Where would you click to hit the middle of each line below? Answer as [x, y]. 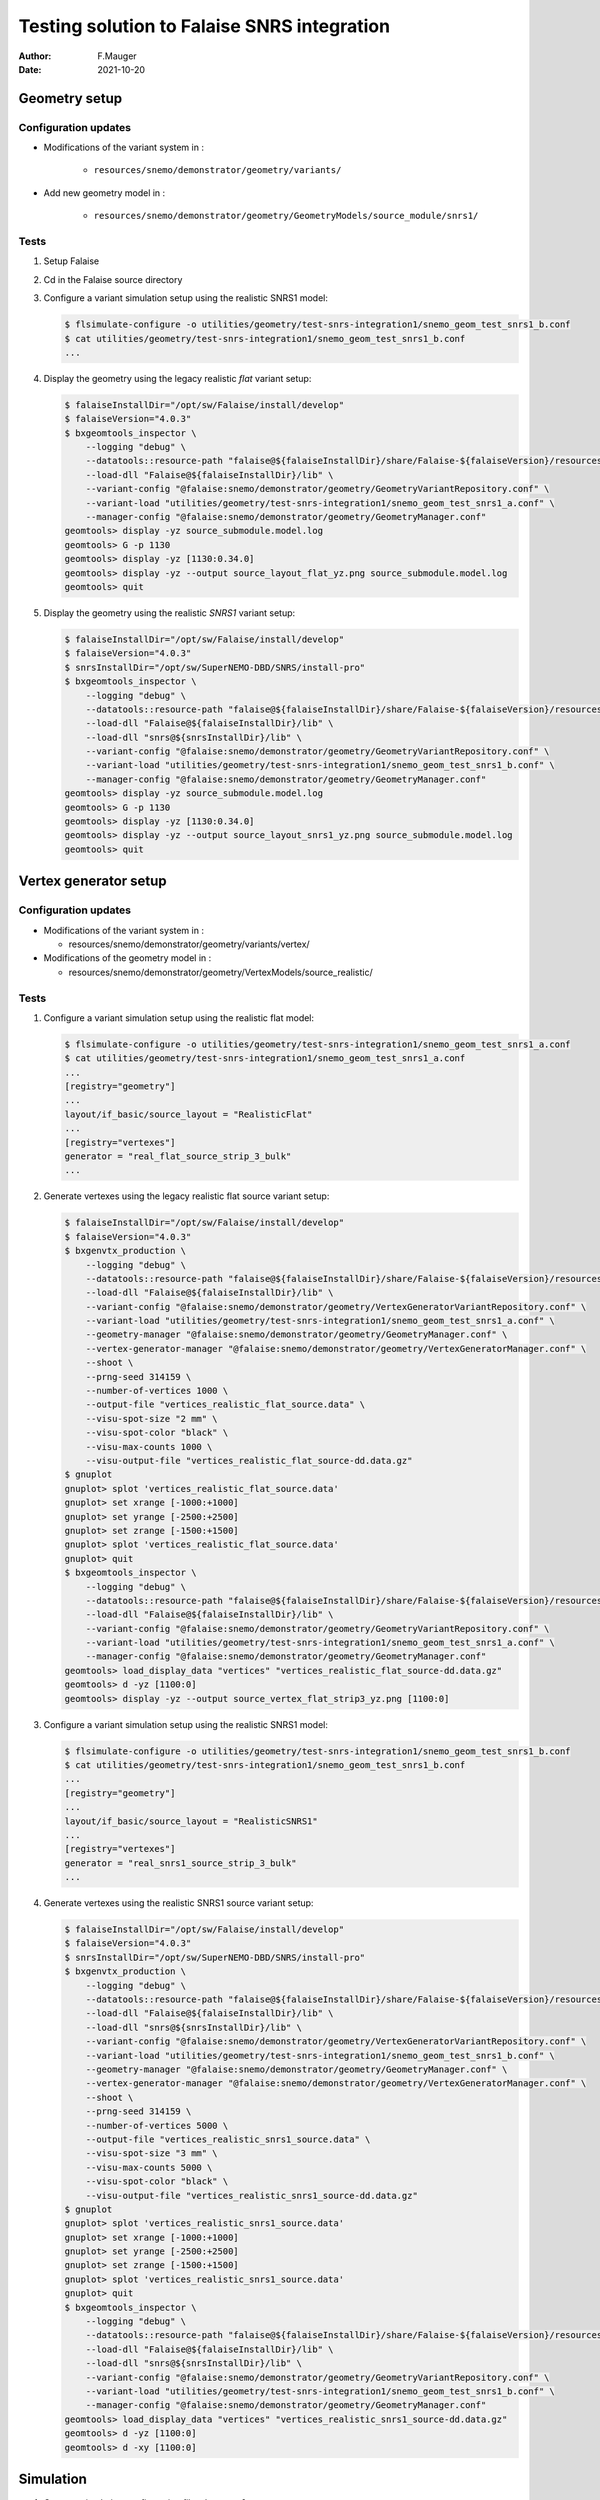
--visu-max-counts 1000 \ [149, 1446]
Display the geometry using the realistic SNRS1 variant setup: [169, 612]
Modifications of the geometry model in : [127, 958]
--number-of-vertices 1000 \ [157, 1391]
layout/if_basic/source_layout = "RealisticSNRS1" [191, 1821]
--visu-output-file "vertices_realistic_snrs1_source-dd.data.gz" [252, 2195]
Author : [35, 56]
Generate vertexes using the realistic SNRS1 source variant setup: [178, 1903]
